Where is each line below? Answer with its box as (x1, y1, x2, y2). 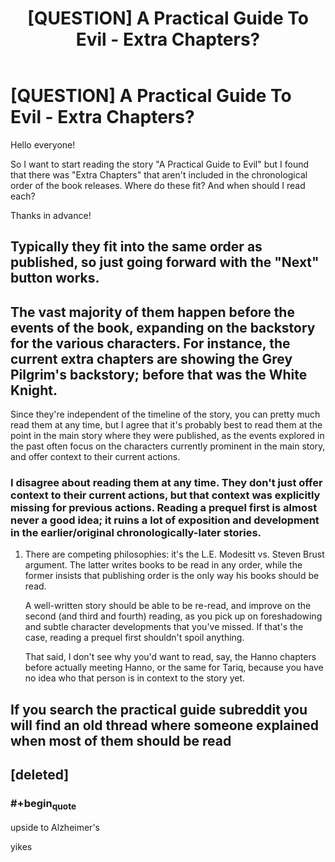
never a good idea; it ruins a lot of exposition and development (10, 513, 320, 527)
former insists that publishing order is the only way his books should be (24, 570, 320, 582)
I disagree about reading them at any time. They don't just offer (10, 476, 323, 490)
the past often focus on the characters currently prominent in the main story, (10, 440, 326, 452)
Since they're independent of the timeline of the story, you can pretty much (10, 408, 321, 421)
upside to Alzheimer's (10, 821, 100, 833)
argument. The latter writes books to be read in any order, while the (24, 559, 303, 571)
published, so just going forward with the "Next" (10, 254, 320, 271)
